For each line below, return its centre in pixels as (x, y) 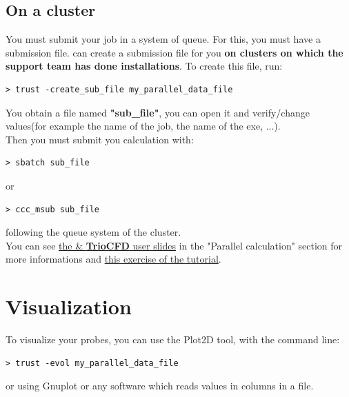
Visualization (69, 306)
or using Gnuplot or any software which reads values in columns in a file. (160, 386)
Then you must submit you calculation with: (100, 139)
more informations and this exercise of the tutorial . (113, 259)
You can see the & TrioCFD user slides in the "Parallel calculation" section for (174, 245)
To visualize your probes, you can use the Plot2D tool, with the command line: (173, 339)
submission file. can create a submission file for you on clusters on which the (174, 52)
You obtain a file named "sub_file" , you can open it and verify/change (158, 112)
